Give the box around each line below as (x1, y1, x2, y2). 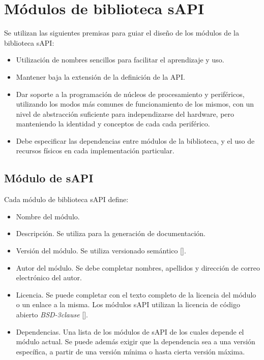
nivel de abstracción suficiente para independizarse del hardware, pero (16, 108, 234, 119)
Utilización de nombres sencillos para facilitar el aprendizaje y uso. (16, 54, 224, 65)
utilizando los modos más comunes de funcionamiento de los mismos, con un (16, 99, 254, 109)
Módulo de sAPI (4, 170, 94, 186)
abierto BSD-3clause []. (16, 309, 88, 320)
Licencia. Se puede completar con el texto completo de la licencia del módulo (16, 289, 256, 300)
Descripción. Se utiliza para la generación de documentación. (16, 228, 206, 239)
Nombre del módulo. (16, 211, 80, 221)
